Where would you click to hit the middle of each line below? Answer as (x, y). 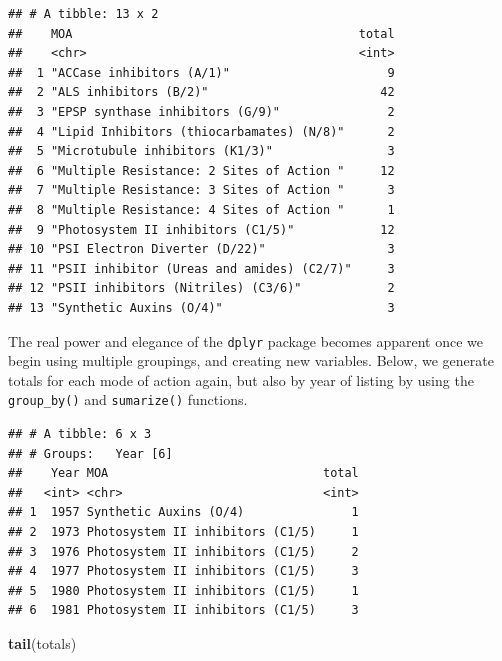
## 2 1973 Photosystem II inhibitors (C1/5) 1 (183, 531)
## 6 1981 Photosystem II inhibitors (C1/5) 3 (183, 610)
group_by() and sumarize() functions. (128, 399)
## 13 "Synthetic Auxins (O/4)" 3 (201, 307)
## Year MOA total (183, 473)
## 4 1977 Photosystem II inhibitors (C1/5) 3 (183, 571)
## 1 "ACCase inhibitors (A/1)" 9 (201, 72)
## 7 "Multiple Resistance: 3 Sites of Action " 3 (201, 190)
